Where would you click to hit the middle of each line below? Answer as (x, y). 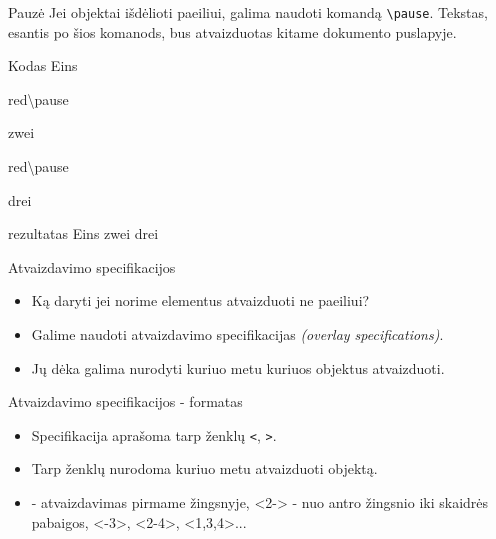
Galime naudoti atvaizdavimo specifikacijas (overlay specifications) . (237, 334)
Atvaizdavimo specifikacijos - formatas (125, 401)
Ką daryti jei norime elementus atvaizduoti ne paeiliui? (200, 300)
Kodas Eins (43, 65)
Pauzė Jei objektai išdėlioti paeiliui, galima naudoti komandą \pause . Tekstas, (248, 12)
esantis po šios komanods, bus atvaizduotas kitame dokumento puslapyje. (232, 31)
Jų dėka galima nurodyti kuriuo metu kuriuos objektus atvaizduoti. (238, 367)
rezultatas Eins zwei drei (83, 233)
